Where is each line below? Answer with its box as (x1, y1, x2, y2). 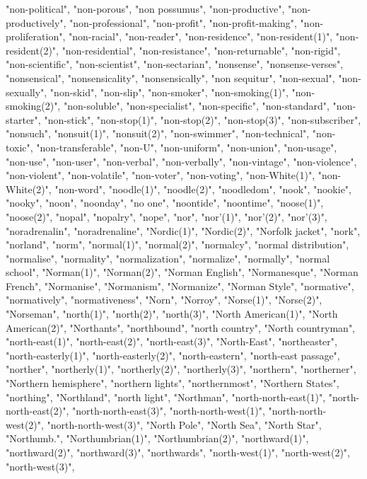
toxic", (6, 139, 33, 154)
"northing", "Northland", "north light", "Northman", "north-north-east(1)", (6, 389, 326, 404)
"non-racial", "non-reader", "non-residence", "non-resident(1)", (68, 29, 333, 44)
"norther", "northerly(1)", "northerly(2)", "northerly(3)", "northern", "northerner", (6, 362, 356, 376)
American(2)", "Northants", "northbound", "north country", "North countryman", (6, 320, 356, 335)
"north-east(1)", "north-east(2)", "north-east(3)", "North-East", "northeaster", (6, 334, 337, 349)
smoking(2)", (6, 98, 61, 113)
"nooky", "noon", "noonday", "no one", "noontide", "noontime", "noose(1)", (6, 195, 324, 210)
